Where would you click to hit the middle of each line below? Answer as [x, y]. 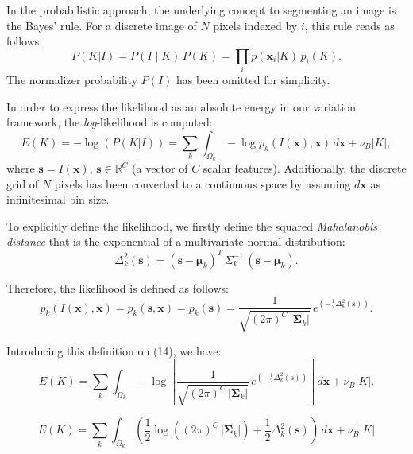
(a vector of [160, 168]
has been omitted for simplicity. [253, 80]
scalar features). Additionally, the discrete [305, 168]
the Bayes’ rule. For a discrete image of [102, 25]
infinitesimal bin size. [58, 199]
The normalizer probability [72, 80]
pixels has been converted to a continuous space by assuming [203, 183]
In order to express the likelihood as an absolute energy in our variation [181, 106]
